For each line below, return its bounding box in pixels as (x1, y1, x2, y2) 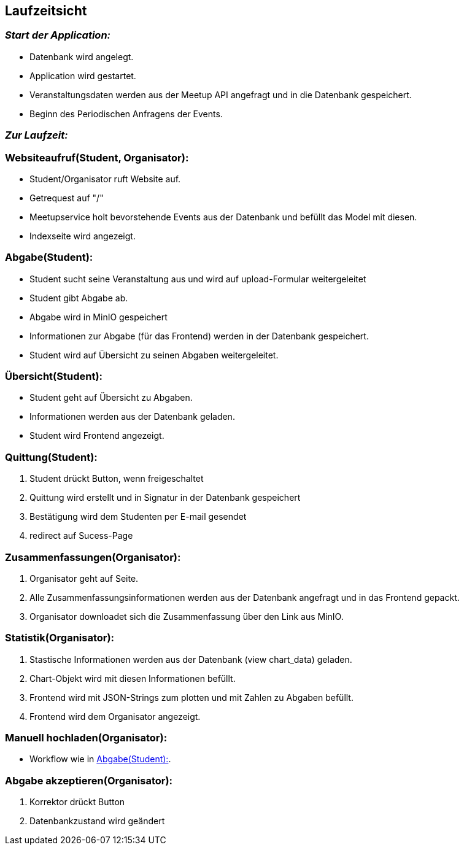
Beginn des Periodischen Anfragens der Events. (29, 108, 223, 119)
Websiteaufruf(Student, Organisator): (5, 151, 189, 164)
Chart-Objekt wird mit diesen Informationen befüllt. (29, 673, 236, 684)
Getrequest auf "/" (29, 192, 104, 203)
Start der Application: (5, 29, 111, 42)
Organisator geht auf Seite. (29, 573, 139, 584)
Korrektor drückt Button (29, 797, 125, 808)
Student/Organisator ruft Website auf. (29, 173, 181, 184)
